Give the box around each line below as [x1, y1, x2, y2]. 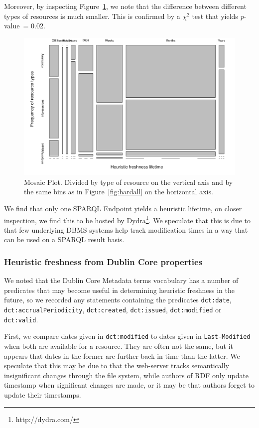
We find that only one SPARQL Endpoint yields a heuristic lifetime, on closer [4, 203, 242, 213]
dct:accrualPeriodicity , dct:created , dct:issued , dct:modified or [4, 304, 222, 314]
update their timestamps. [4, 389, 81, 400]
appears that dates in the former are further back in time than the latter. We [4, 350, 240, 361]
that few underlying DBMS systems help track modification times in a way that [4, 224, 248, 235]
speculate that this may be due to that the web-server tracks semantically [4, 360, 229, 371]
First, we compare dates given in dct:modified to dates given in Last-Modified [4, 331, 251, 341]
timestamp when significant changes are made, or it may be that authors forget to [4, 380, 255, 390]
